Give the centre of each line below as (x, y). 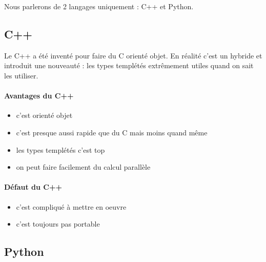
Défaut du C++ (33, 187)
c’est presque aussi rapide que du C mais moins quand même (112, 132)
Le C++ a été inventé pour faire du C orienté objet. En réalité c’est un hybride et (133, 55)
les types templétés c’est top (60, 149)
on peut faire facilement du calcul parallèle (83, 167)
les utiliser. (21, 75)
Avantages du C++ (39, 96)
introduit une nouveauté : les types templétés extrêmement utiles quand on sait (129, 65)
